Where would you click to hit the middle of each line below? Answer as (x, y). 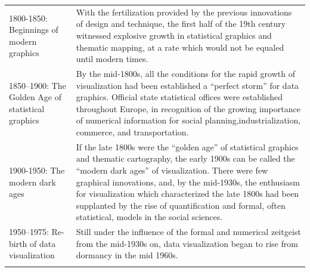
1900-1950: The (37, 170)
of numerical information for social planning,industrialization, (188, 120)
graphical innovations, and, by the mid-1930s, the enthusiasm (188, 182)
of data (43, 243)
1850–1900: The (38, 85)
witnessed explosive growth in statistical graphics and (174, 35)
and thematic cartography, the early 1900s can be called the (185, 158)
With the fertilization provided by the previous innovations (184, 12)
